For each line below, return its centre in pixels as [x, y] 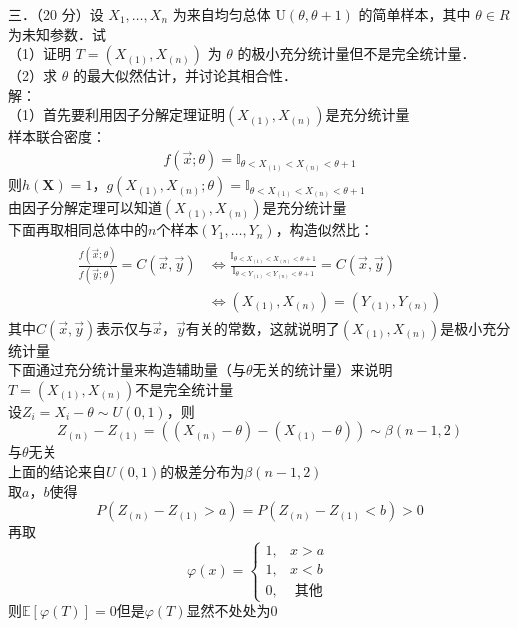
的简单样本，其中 [414, 14]
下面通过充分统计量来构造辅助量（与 [127, 369]
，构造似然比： [324, 229]
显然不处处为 [228, 610]
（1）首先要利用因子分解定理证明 [116, 114]
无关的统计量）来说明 [322, 369]
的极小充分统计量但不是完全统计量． [356, 53]
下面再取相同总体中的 [78, 229]
